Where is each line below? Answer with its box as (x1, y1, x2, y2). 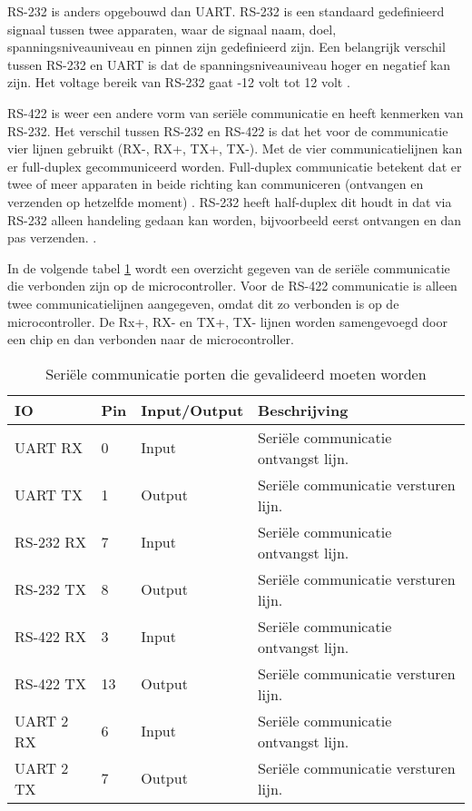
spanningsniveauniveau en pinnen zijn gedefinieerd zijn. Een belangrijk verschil (7, 37, 446, 56)
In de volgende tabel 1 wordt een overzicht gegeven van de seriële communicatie (7, 258, 450, 277)
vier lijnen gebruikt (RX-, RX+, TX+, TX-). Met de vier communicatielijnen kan (7, 139, 463, 158)
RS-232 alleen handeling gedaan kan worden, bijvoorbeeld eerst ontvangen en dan (7, 210, 462, 229)
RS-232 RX (15, 531, 87, 553)
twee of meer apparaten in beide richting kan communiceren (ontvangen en (7, 174, 424, 193)
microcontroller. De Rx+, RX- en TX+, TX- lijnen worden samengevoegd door (7, 312, 447, 331)
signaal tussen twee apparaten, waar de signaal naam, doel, (7, 19, 337, 38)
